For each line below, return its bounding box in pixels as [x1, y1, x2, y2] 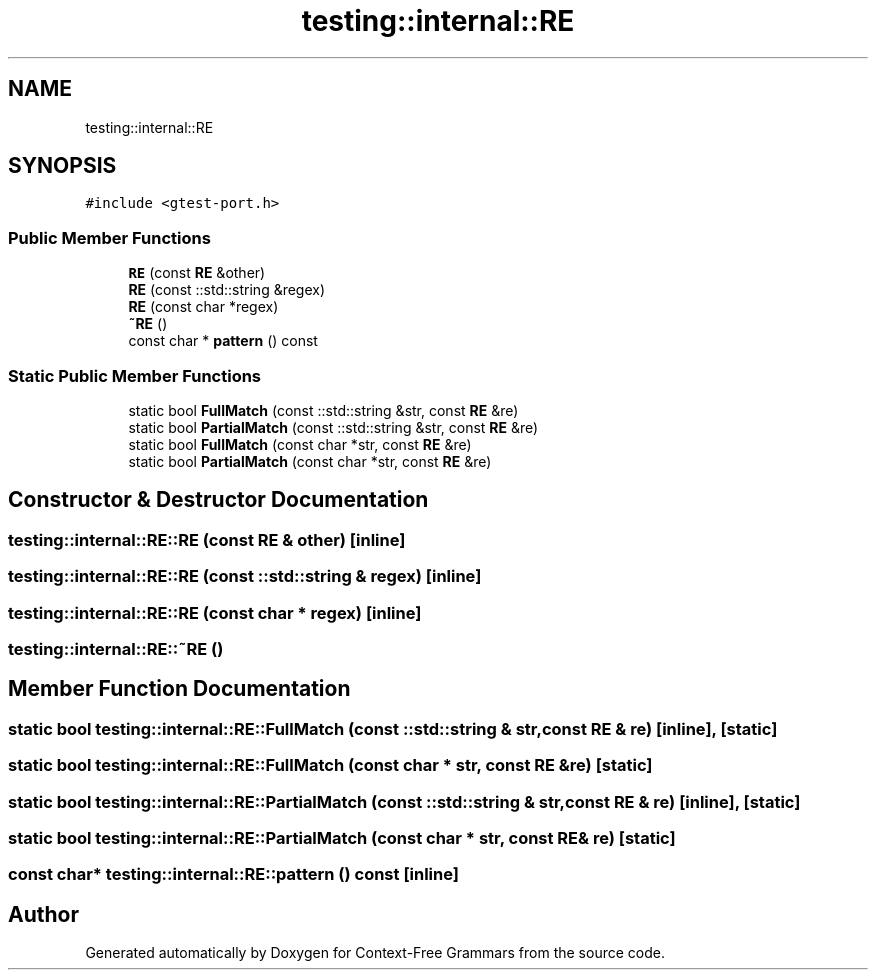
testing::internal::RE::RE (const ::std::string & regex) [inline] [8, 566, 482, 587]
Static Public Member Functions [8, 365, 262, 386]
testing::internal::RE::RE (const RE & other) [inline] [8, 529, 406, 550]
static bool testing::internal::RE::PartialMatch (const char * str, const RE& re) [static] [8, 827, 676, 848]
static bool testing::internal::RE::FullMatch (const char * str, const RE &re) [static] [8, 755, 653, 776]
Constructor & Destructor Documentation [8, 487, 429, 513]
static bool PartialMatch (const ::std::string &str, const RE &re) [128, 418, 539, 436]
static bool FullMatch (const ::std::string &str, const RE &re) [128, 401, 519, 419]
